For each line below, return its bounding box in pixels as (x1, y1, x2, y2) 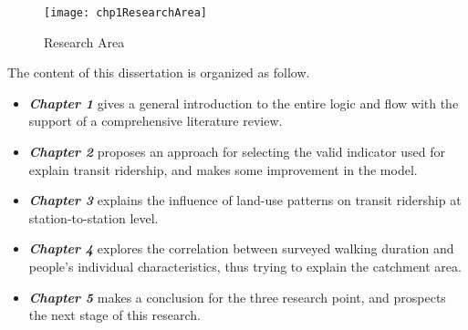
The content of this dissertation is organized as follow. (7, 63, 310, 82)
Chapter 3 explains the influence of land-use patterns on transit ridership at (28, 191, 462, 210)
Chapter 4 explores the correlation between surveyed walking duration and (28, 239, 454, 258)
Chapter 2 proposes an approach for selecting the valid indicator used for (28, 142, 446, 161)
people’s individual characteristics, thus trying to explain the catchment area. (28, 257, 462, 275)
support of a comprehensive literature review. (28, 111, 283, 130)
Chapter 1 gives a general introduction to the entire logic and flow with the (28, 93, 459, 112)
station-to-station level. (28, 208, 159, 227)
